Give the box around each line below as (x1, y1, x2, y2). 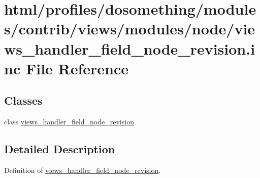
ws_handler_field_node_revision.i (4, 38, 255, 59)
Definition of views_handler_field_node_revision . (4, 164, 161, 175)
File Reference (25, 58, 129, 78)
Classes (4, 93, 43, 108)
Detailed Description (4, 141, 115, 157)
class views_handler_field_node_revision (4, 116, 134, 127)
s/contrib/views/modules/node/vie (4, 18, 255, 39)
